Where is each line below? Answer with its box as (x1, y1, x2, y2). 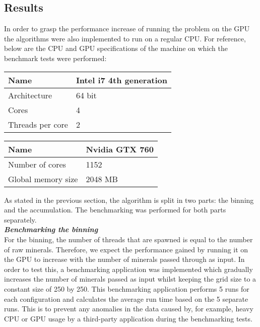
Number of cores (8, 158, 66, 170)
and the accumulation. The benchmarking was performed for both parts (4, 204, 226, 215)
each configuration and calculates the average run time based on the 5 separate (4, 293, 248, 304)
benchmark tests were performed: (4, 52, 107, 63)
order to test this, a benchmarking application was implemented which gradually (4, 263, 253, 274)
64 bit (76, 89, 97, 101)
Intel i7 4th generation (76, 74, 168, 86)
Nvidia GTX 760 (86, 143, 154, 155)
